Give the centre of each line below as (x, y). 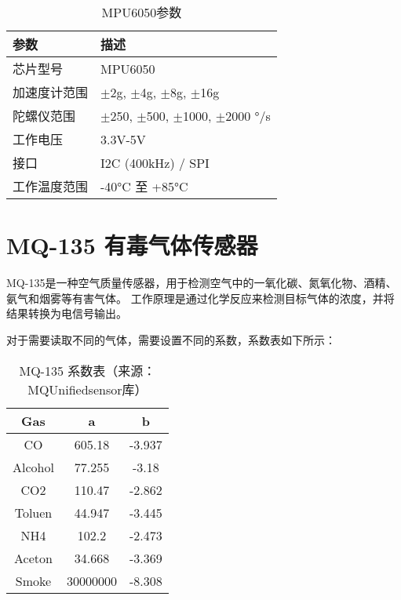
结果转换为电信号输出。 (67, 313)
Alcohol (33, 467)
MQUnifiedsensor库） (87, 389)
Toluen (33, 512)
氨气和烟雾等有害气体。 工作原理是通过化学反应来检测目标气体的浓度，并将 (200, 298)
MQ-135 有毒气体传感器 (132, 245)
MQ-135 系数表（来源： (87, 370)
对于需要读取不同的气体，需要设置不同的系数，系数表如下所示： (171, 339)
